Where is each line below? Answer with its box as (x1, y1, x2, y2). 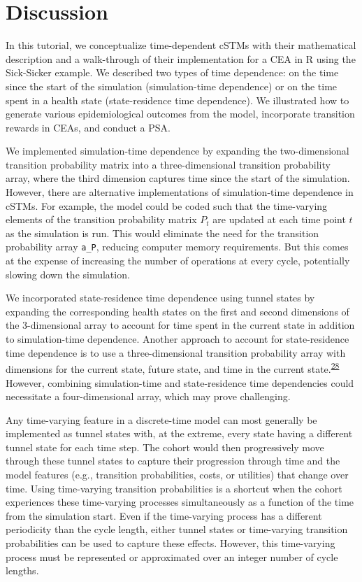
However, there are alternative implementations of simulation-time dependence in (6, 185, 354, 199)
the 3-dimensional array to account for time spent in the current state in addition (6, 318, 355, 332)
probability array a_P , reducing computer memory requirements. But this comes (6, 239, 349, 254)
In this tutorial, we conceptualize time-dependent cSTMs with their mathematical (6, 38, 356, 52)
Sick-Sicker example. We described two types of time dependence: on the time (6, 65, 339, 80)
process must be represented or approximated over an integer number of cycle (6, 549, 338, 564)
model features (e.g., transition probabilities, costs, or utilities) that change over (6, 467, 349, 482)
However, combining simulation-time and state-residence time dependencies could (6, 375, 354, 390)
